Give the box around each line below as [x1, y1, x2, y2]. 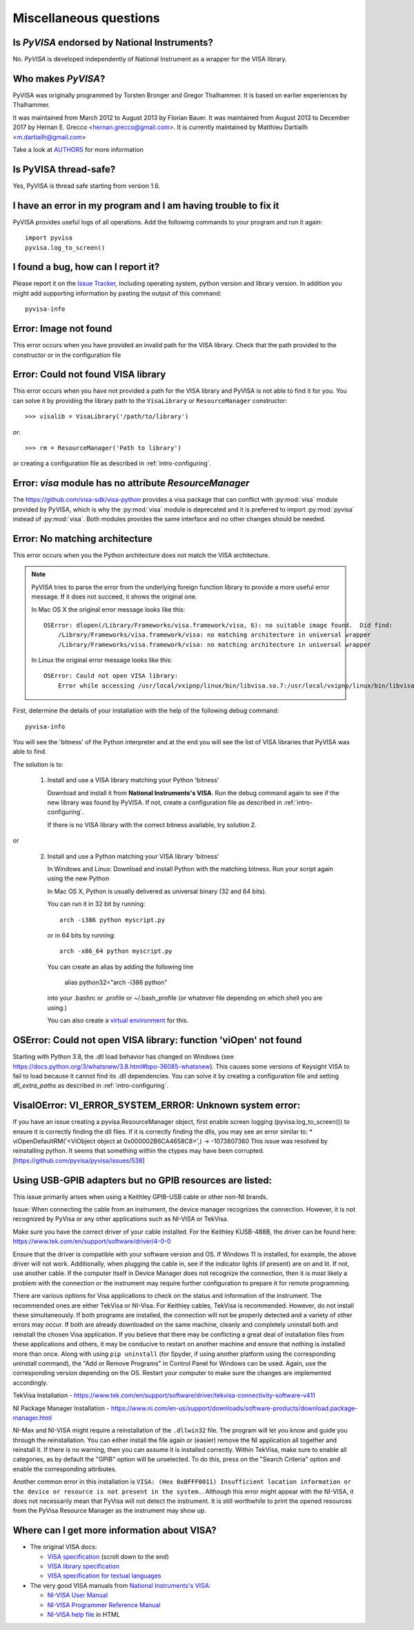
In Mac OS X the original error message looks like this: [31, 605, 186, 614]
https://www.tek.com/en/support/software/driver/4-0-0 [12, 1237, 172, 1245]
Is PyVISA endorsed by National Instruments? [12, 37, 213, 48]
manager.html [12, 1413, 52, 1422]
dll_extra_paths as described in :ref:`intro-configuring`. [12, 1081, 169, 1090]
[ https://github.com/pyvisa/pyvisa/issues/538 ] [12, 1156, 145, 1165]
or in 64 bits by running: [47, 931, 116, 939]
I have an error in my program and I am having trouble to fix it [12, 200, 279, 211]
